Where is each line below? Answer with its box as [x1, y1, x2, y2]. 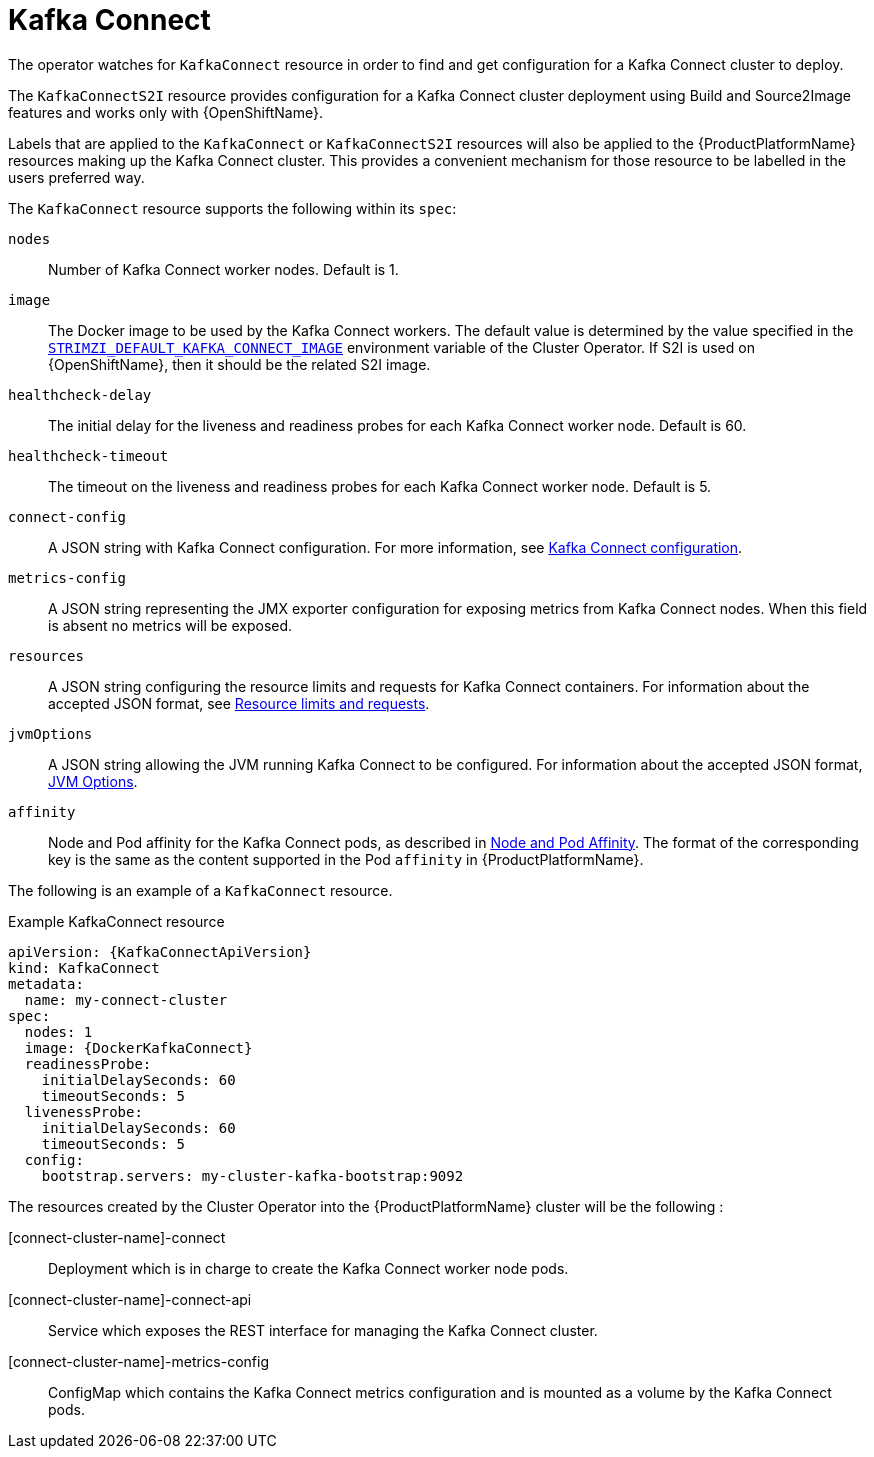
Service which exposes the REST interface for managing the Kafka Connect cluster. [48, 1321, 598, 1339]
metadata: [8, 975, 84, 992]
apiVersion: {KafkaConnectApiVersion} [8, 943, 312, 960]
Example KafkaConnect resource [8, 912, 225, 930]
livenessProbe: [24, 1103, 143, 1120]
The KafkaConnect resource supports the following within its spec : [8, 199, 457, 217]
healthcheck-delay [8, 386, 152, 403]
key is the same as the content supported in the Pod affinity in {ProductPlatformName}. [48, 850, 644, 868]
